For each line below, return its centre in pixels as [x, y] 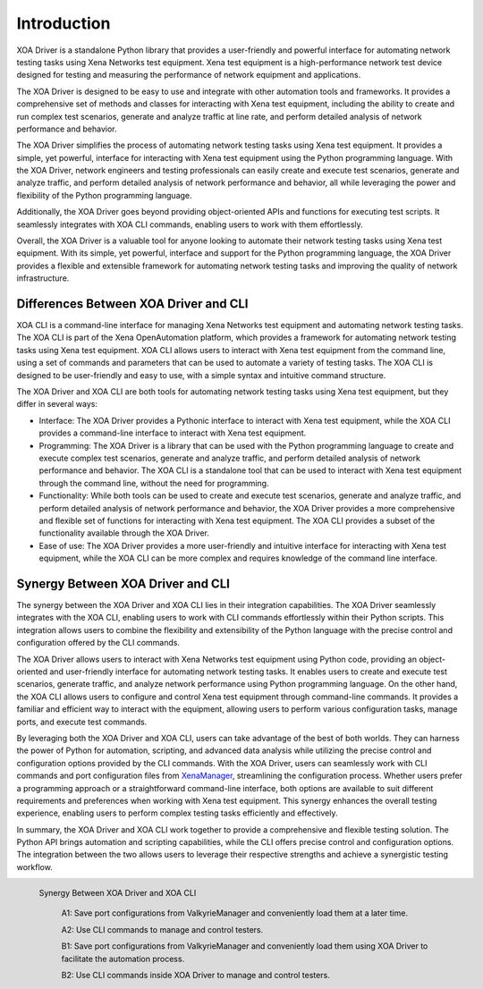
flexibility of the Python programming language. [104, 195]
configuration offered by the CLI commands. [98, 643]
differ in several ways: [57, 404]
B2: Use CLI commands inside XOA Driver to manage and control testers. [195, 975]
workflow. [34, 866]
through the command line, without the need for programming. [154, 483]
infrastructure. [43, 278]
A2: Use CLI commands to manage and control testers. [162, 929]
